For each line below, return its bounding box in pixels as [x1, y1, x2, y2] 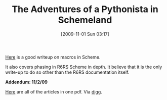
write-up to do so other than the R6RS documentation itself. [5, 69, 130, 75]
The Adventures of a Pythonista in [12, 4, 158, 15]
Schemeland [58, 14, 112, 26]
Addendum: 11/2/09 [5, 79, 48, 85]
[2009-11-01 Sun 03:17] [60, 31, 110, 37]
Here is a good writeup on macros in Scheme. [5, 54, 101, 60]
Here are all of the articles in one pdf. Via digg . [5, 88, 102, 94]
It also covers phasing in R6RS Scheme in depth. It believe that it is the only [5, 64, 162, 70]
